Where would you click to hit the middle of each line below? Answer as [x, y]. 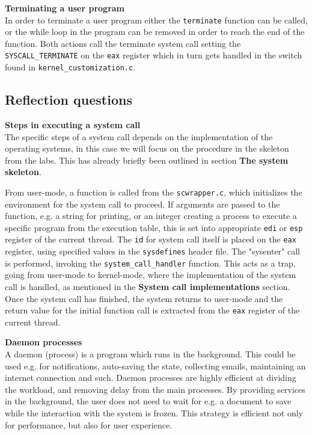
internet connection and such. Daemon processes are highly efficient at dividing [151, 378]
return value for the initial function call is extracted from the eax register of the [152, 310]
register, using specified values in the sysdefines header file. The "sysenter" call [152, 251]
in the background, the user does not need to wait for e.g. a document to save [148, 401]
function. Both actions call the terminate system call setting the [123, 43]
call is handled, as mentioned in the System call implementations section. [148, 286]
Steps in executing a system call [73, 124]
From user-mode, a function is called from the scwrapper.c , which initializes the [154, 192]
